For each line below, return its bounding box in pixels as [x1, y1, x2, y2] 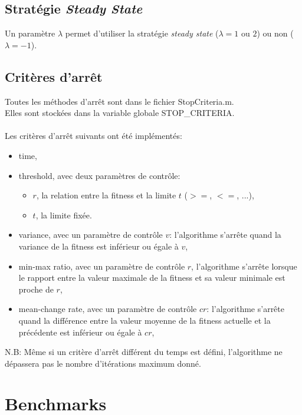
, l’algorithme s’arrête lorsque [191, 260, 297, 272]
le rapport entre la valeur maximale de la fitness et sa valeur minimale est [18, 271, 285, 284]
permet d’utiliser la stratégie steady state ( [65, 27, 219, 39]
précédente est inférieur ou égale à [18, 326, 142, 338]
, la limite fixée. [35, 208, 92, 221]
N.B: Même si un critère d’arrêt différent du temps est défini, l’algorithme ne [5, 346, 283, 358]
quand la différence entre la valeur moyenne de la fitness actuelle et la [18, 314, 271, 326]
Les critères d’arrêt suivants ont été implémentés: [5, 130, 182, 142]
